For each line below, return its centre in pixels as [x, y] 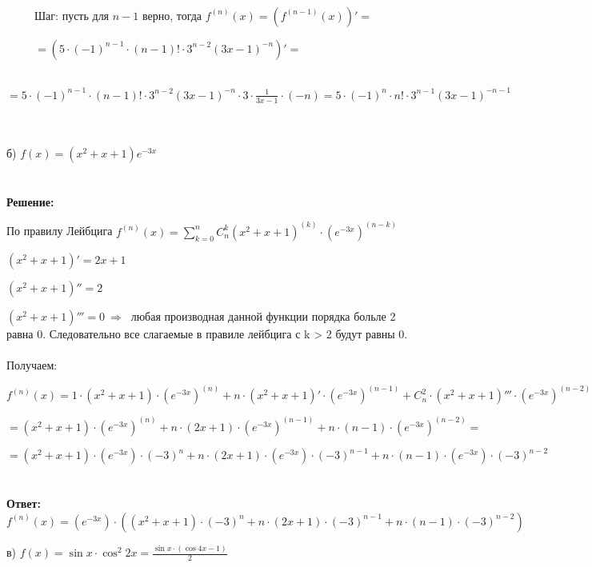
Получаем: [32, 365]
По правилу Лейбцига [60, 231]
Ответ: [24, 503]
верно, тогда [172, 15]
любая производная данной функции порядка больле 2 [263, 315]
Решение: [30, 201]
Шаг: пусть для [72, 15]
